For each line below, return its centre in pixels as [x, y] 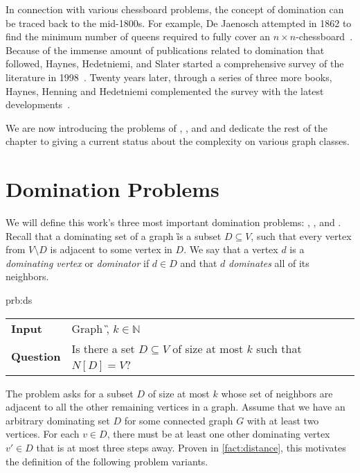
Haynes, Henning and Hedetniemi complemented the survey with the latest [165, 91]
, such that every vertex [301, 235]
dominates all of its [269, 263]
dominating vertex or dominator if [78, 263]
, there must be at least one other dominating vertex [218, 434]
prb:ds [19, 300]
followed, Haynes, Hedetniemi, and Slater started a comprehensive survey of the [175, 63]
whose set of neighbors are [277, 393]
